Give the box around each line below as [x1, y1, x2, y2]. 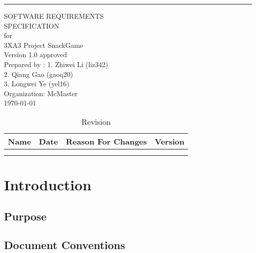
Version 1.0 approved [4, 49, 67, 60]
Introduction [4, 175, 92, 195]
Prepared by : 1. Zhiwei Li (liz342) [4, 59, 108, 69]
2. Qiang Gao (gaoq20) [4, 69, 73, 79]
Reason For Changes [65, 135, 147, 147]
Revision [81, 115, 111, 127]
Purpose [4, 208, 47, 223]
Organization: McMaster [4, 88, 78, 98]
